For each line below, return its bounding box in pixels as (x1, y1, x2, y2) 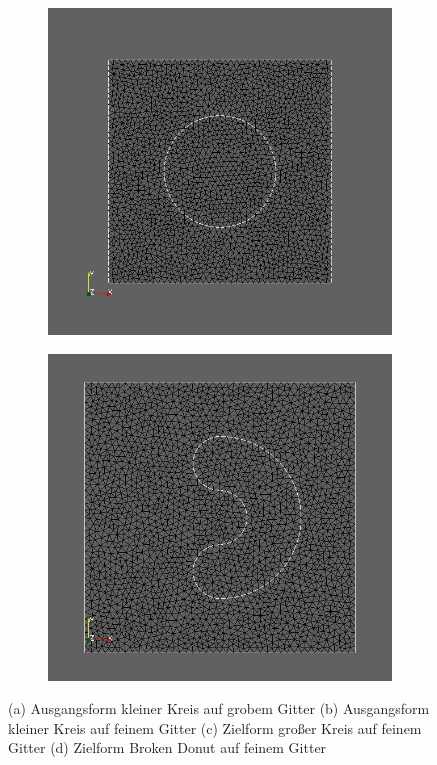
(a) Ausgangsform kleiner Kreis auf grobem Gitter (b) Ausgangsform (8, 698, 430, 719)
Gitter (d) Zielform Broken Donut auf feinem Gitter (8, 737, 327, 758)
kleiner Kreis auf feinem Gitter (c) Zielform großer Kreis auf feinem (8, 717, 422, 738)
